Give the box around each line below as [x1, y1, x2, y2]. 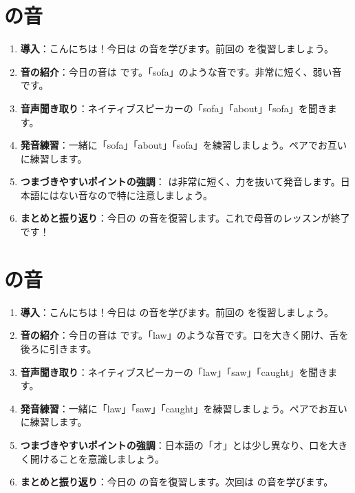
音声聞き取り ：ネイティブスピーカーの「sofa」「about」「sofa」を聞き [20, 101, 327, 115]
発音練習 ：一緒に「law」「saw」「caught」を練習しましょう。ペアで [20, 401, 319, 415]
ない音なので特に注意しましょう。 [58, 187, 213, 202]
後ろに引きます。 [20, 341, 97, 355]
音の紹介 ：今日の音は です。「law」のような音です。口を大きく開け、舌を [20, 328, 349, 342]
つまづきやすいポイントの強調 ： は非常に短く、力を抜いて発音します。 [20, 174, 341, 189]
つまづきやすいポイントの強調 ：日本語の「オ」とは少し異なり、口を [20, 437, 329, 452]
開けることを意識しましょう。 [30, 451, 164, 465]
